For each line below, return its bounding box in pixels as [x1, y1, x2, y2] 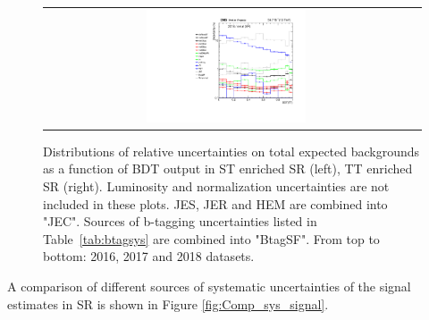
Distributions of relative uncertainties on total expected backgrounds [43, 141, 420, 160]
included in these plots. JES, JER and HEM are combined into [43, 194, 388, 213]
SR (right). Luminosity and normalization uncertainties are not [43, 176, 390, 195]
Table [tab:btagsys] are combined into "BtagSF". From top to [43, 229, 380, 248]
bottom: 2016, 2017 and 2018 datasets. [43, 247, 255, 265]
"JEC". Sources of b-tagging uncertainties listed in [43, 212, 317, 231]
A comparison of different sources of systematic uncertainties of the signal [7, 276, 411, 295]
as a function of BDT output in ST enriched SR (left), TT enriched [43, 159, 413, 178]
